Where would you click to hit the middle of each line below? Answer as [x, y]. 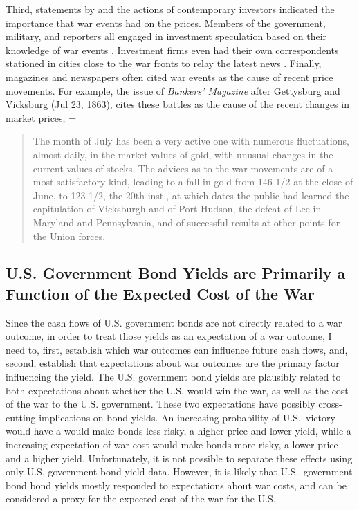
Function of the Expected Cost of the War [160, 293]
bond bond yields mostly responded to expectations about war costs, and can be [176, 485]
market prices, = [41, 117]
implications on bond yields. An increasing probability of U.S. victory [187, 417]
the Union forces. [69, 236]
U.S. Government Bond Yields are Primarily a [176, 273]
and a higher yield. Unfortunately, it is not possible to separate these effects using [179, 458]
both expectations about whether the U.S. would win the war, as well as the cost [177, 390]
